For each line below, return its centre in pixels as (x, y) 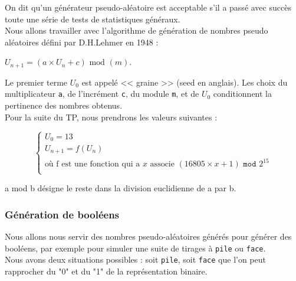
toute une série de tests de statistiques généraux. (93, 19)
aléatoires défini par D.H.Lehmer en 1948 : (82, 42)
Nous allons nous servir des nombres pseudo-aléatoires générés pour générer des (148, 236)
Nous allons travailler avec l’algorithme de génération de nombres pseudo (137, 30)
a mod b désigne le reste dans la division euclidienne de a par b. (121, 188)
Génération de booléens (62, 214)
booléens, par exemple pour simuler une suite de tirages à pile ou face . (135, 248)
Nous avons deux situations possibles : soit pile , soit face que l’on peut (135, 259)
